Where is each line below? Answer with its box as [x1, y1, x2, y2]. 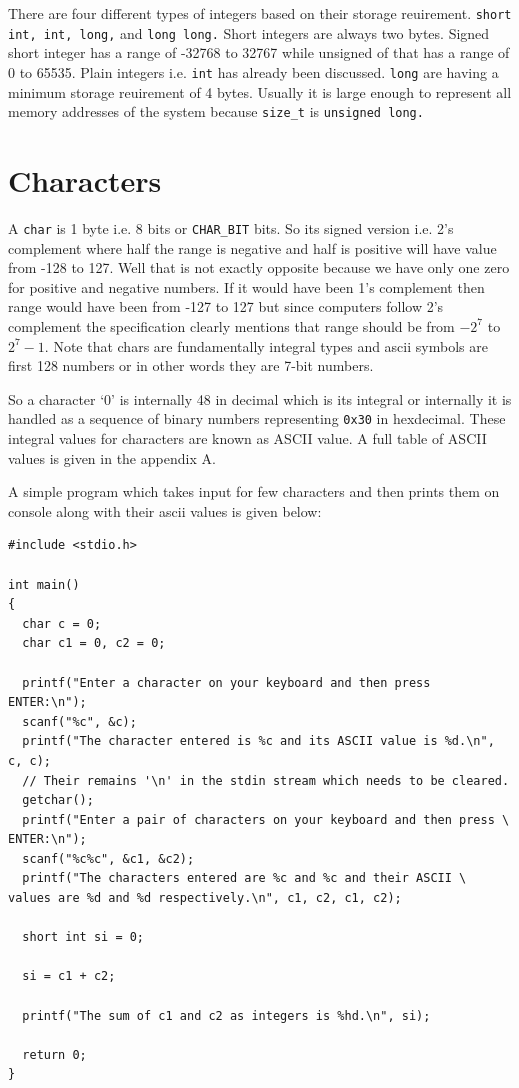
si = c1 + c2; [22, 969, 116, 984]
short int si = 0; [22, 930, 145, 945]
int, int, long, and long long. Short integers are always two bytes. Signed [8, 22, 490, 43]
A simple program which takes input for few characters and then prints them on [8, 481, 500, 502]
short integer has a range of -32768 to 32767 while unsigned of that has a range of [8, 42, 510, 63]
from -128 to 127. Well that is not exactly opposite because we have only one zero [8, 257, 510, 278]
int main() [8, 577, 80, 592]
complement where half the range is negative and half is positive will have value [8, 237, 497, 258]
